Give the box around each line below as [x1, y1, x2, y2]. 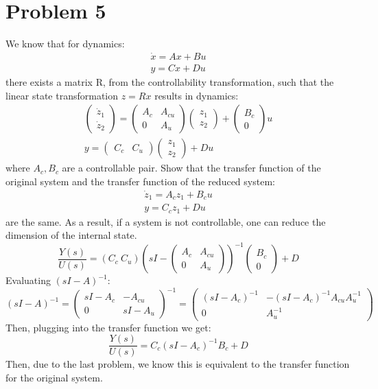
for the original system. [5, 370, 103, 384]
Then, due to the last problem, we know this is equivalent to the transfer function [5, 357, 350, 371]
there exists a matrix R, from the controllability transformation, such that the [5, 75, 334, 89]
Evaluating [5, 273, 51, 287]
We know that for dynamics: [5, 36, 125, 51]
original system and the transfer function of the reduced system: [5, 174, 275, 188]
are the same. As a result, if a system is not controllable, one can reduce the [5, 214, 326, 228]
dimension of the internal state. [5, 228, 137, 242]
